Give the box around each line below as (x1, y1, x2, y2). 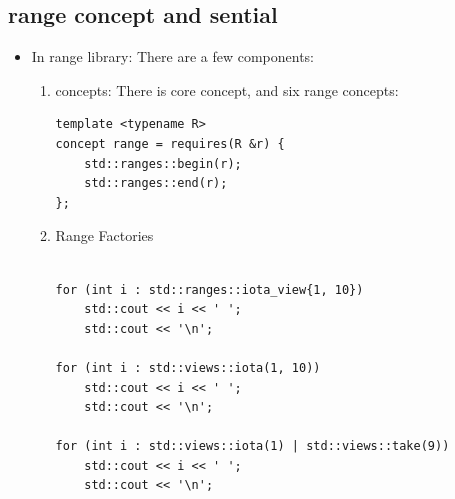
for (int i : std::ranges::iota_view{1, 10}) (55, 282, 364, 297)
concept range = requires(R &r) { (55, 136, 285, 151)
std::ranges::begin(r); (84, 156, 242, 171)
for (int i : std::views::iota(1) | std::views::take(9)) (55, 439, 450, 454)
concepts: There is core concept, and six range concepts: (55, 79, 399, 100)
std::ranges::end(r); (84, 176, 228, 191)
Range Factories (55, 225, 154, 246)
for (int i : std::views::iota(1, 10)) (55, 360, 321, 375)
